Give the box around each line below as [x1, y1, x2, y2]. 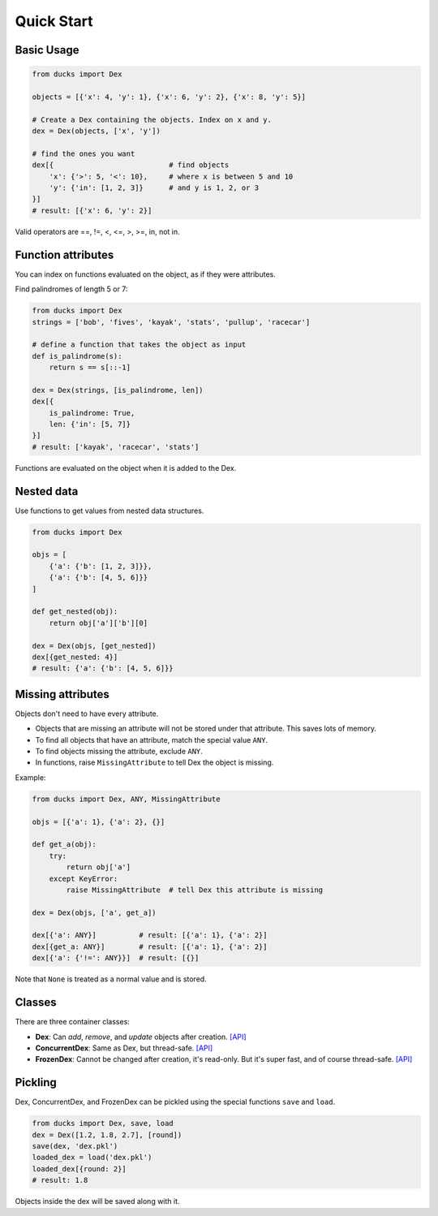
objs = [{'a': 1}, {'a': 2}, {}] [32, 817, 165, 826]
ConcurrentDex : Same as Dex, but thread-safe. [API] [35, 1043, 213, 1053]
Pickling [15, 1076, 57, 1089]
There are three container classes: [15, 1017, 130, 1027]
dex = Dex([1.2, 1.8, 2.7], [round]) [32, 1130, 182, 1140]
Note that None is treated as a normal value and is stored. [15, 974, 207, 984]
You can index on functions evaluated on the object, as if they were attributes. [15, 269, 276, 279]
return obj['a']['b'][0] [49, 618, 148, 627]
